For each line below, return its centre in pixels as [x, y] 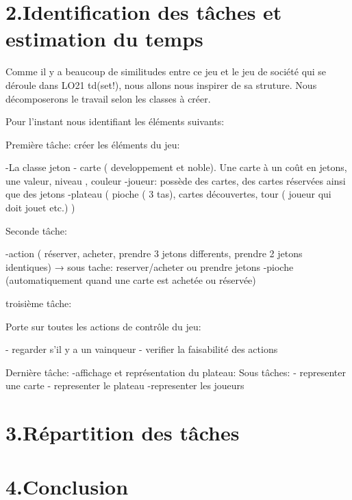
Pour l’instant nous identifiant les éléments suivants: [115, 121]
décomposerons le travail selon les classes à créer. [108, 98]
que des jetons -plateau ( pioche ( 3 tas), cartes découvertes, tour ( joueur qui [168, 194]
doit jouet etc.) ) [40, 208]
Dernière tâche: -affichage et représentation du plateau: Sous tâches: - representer [176, 372]
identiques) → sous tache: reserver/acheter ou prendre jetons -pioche [150, 266]
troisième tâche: [39, 303]
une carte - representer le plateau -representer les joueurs [125, 385]
